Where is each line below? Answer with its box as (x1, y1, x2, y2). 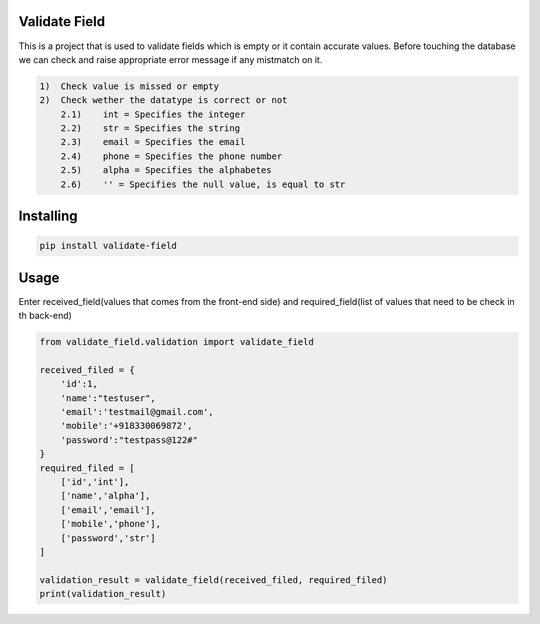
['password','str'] (60, 532, 157, 544)
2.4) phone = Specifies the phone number (60, 150, 283, 162)
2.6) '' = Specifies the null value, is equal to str (60, 178, 346, 190)
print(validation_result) (39, 588, 167, 600)
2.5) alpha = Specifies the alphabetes (60, 165, 272, 176)
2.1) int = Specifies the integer (60, 108, 246, 120)
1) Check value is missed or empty (39, 80, 220, 92)
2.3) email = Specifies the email (60, 136, 246, 148)
